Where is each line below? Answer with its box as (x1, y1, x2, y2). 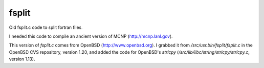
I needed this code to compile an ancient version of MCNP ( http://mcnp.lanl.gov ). (9, 33, 173, 39)
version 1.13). (9, 56, 35, 62)
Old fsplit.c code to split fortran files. (9, 24, 83, 30)
